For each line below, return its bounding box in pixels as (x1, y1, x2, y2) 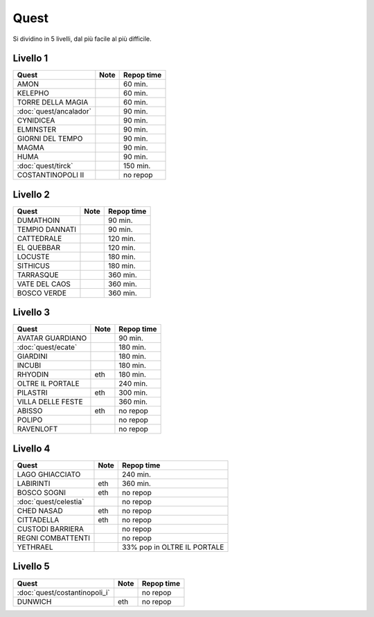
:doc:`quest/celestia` (17, 497, 84, 506)
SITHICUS (17, 260, 50, 270)
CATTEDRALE (17, 233, 62, 243)
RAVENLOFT (17, 424, 58, 434)
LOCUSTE (17, 251, 50, 261)
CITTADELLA (17, 515, 60, 524)
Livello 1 (12, 53, 48, 64)
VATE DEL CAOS (17, 279, 71, 289)
